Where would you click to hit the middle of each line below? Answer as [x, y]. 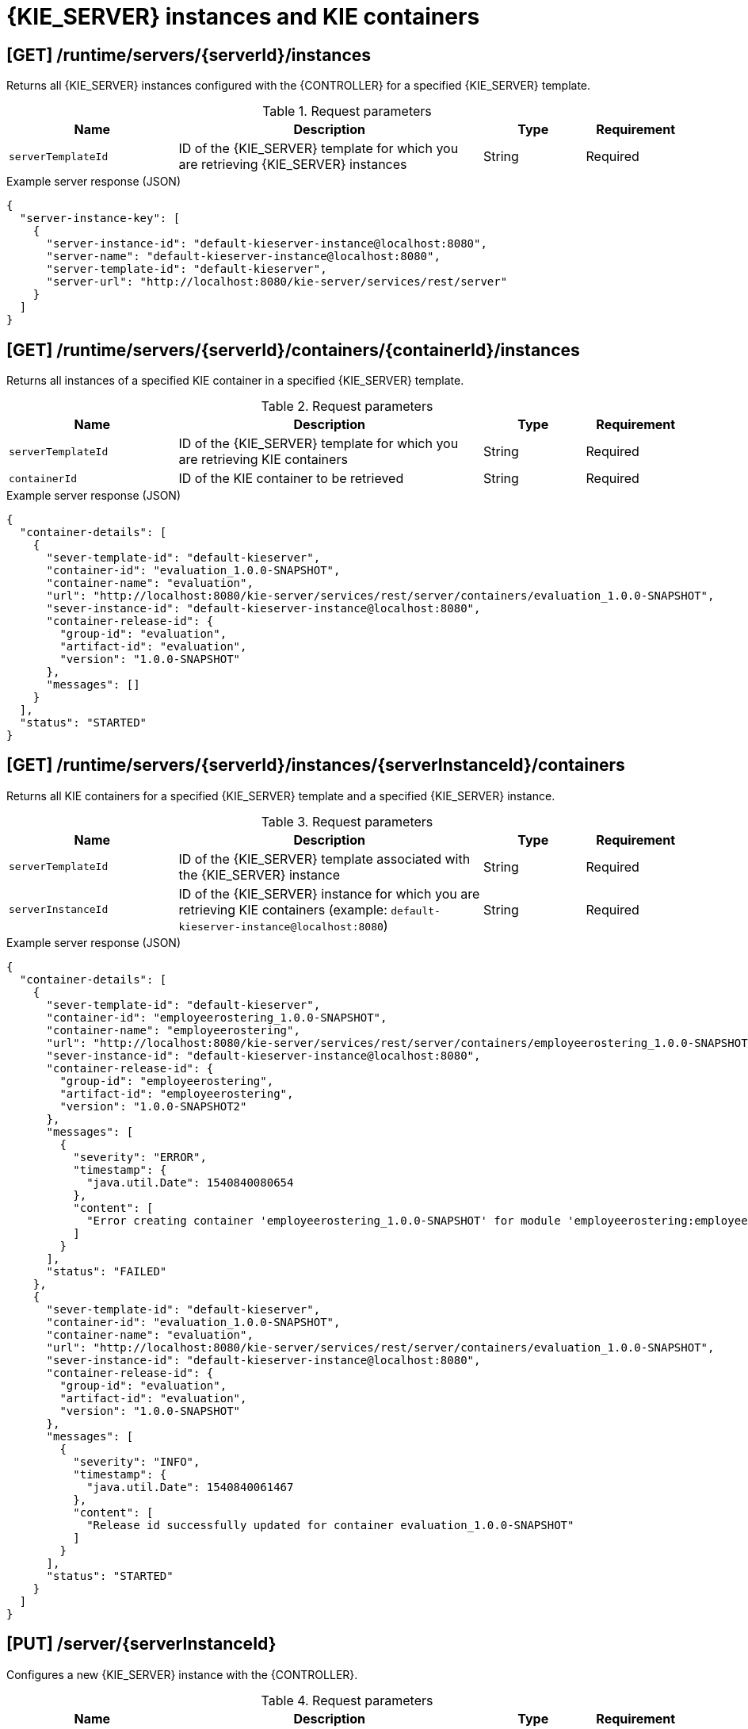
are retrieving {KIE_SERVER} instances [293, 165]
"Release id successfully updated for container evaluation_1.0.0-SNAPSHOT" [330, 1525]
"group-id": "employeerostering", [167, 1081]
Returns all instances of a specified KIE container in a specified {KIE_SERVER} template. [235, 381]
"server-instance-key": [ [100, 219]
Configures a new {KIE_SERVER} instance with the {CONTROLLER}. [182, 1674]
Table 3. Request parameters [347, 821]
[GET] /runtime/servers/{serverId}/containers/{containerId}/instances [293, 350]
